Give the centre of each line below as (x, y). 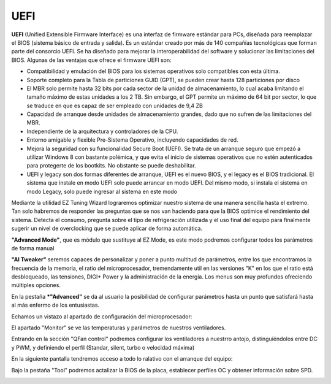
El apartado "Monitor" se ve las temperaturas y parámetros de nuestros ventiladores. (119, 328)
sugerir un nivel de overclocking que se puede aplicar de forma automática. (107, 228)
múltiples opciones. (36, 285)
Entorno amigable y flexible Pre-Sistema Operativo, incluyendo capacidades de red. (132, 140)
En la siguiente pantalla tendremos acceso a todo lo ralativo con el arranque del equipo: (122, 359)
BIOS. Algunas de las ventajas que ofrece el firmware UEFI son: (91, 60)
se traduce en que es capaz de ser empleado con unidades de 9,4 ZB (115, 106)
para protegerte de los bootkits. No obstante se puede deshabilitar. (111, 166)
